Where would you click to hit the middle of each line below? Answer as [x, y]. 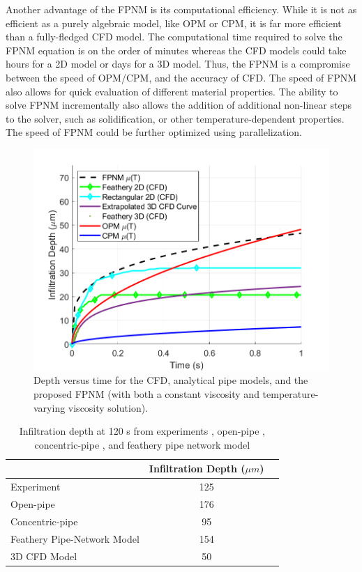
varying [50, 407]
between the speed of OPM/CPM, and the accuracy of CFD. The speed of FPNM [181, 77]
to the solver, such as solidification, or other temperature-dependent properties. [175, 118]
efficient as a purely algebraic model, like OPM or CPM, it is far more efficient [174, 23]
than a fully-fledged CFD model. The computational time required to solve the [174, 37]
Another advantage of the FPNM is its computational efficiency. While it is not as [181, 9]
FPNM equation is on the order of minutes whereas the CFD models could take [176, 50]
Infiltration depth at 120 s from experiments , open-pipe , [142, 431]
